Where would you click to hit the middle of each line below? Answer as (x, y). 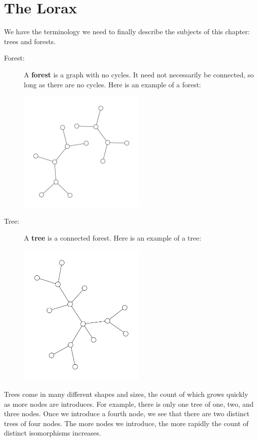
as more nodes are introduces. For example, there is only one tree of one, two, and (129, 404)
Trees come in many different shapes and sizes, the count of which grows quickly (126, 394)
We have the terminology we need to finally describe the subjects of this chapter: (127, 31)
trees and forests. (30, 41)
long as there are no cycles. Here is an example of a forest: (113, 84)
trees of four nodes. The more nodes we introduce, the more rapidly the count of (126, 423)
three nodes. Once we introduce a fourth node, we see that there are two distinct (127, 413)
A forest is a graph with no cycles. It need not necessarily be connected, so (139, 74)
